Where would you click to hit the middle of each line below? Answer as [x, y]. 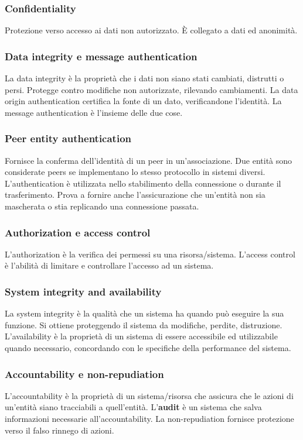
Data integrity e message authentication [101, 56]
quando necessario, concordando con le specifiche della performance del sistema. [148, 348]
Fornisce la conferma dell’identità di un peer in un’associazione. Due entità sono [149, 160]
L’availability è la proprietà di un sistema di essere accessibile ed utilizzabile [141, 336]
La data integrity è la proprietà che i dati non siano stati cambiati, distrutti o [144, 78]
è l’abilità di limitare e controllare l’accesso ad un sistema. [109, 265]
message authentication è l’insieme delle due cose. [94, 112]
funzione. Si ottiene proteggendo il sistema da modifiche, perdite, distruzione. [144, 324]
